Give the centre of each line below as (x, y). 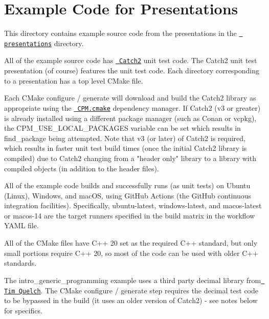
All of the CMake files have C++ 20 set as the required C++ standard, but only (131, 243)
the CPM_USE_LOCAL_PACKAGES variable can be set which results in (122, 128)
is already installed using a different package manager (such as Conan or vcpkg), (130, 118)
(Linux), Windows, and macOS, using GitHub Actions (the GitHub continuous (128, 195)
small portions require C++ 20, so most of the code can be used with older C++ (131, 253)
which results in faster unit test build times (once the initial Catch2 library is (126, 148)
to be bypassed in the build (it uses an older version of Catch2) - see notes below (131, 300)
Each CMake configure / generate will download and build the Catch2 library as (130, 98)
